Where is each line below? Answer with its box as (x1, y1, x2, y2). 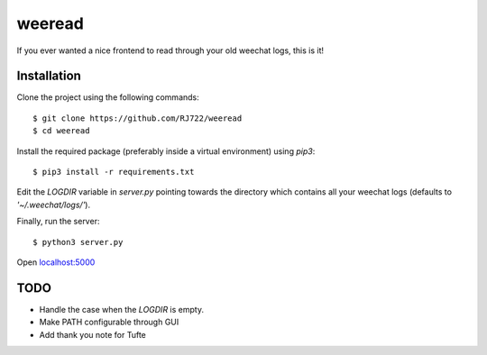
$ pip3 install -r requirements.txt (32, 167, 195, 177)
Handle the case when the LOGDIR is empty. (39, 304, 205, 314)
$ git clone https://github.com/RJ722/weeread (32, 113, 243, 123)
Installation (16, 68, 81, 84)
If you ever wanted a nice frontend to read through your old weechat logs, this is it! (16, 45, 325, 56)
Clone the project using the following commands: (16, 92, 200, 103)
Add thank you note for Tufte (39, 329, 146, 340)
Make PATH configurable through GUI (39, 316, 179, 328)
